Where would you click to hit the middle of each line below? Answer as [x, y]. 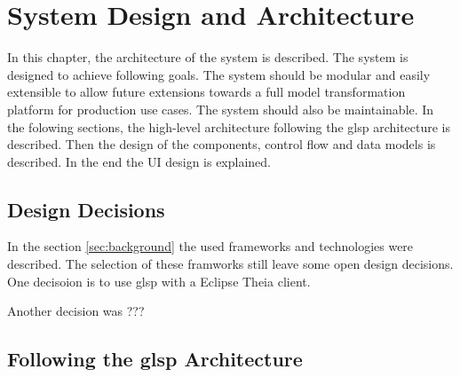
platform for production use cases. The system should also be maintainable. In [221, 109]
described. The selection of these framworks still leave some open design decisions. [230, 264]
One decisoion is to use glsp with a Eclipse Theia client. [159, 281]
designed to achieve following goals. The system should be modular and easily [219, 74]
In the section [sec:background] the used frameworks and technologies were [210, 246]
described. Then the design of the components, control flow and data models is [222, 144]
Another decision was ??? [76, 311]
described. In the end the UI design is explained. [139, 161]
